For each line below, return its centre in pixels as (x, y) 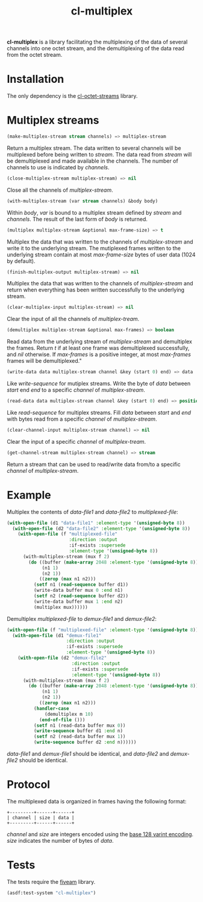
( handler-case (51, 709)
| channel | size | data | (41, 817)
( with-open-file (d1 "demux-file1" (57, 635)
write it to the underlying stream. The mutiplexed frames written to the (94, 248)
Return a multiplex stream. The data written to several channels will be (94, 148)
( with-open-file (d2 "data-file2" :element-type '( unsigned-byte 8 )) (101, 528)
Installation (36, 79)
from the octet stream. (35, 55)
